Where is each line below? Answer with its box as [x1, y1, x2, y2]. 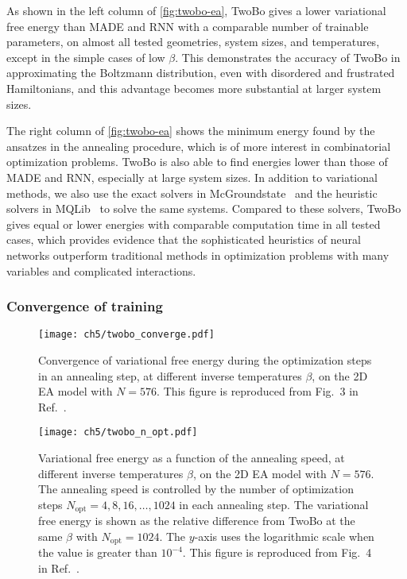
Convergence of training [6, 296, 163, 316]
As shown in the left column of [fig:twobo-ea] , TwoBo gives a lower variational [6, 2, 386, 18]
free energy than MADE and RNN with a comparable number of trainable [6, 17, 369, 34]
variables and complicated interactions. [6, 262, 196, 279]
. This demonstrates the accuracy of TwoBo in [175, 48, 401, 65]
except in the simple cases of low [6, 48, 165, 65]
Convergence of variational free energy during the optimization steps [38, 351, 372, 368]
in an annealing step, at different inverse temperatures [38, 367, 302, 384]
